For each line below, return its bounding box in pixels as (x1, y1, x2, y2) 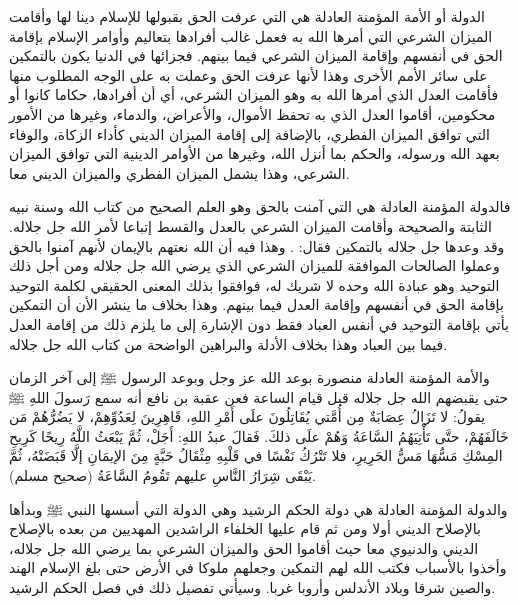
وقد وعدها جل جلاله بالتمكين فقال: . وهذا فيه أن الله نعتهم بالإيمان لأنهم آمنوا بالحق (9, 235, 505, 256)
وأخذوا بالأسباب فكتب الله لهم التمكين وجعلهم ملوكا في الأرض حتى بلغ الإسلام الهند (9, 557, 507, 578)
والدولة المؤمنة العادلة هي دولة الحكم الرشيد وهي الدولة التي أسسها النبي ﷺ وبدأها (9, 498, 508, 519)
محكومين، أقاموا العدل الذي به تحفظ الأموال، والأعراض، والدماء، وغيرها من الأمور (9, 103, 496, 124)
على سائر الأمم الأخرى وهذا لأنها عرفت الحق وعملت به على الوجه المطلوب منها (9, 64, 488, 85)
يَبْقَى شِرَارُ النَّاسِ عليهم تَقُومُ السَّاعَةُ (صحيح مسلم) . (9, 465, 316, 486)
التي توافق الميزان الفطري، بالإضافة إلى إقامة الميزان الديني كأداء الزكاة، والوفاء (9, 123, 490, 144)
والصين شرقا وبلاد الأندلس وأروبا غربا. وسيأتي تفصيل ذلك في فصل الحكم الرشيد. (9, 577, 496, 598)
